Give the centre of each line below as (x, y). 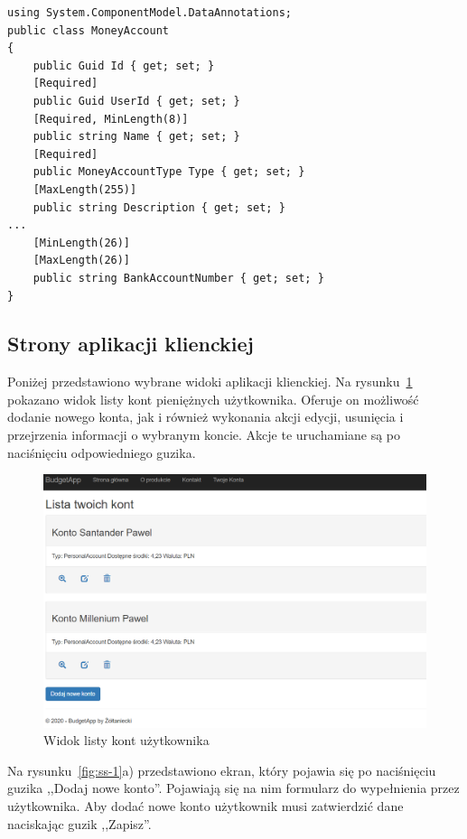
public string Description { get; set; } (159, 207)
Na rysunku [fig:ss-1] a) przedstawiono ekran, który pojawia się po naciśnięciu (222, 770)
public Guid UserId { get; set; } (136, 101)
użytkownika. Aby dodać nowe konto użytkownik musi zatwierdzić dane (205, 805)
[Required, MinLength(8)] (111, 119)
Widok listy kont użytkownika (126, 740)
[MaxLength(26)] (82, 261)
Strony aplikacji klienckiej (131, 344)
